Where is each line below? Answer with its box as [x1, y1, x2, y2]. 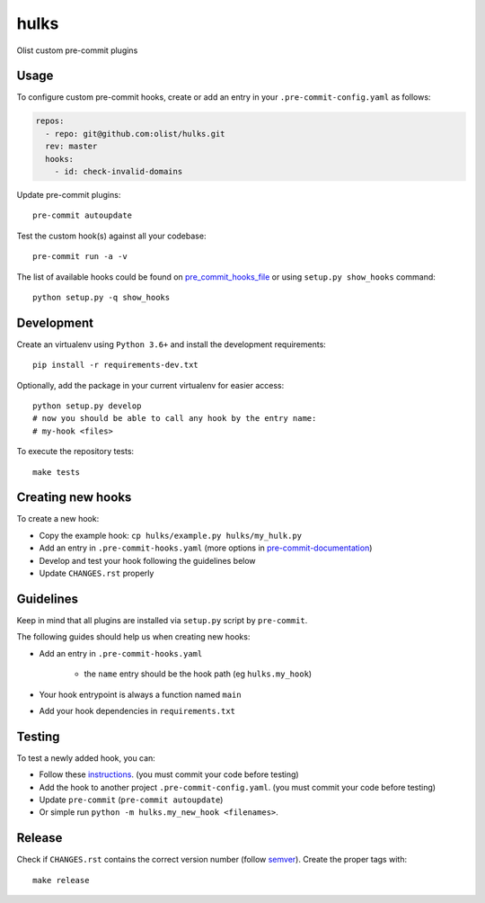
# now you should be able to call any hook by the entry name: [32, 414, 317, 424]
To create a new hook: [16, 514, 100, 524]
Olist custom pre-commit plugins [16, 45, 138, 56]
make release [32, 875, 90, 885]
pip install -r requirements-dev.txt [32, 360, 199, 371]
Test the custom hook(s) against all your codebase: [16, 230, 207, 241]
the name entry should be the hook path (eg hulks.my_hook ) [84, 668, 313, 679]
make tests [32, 467, 81, 477]
